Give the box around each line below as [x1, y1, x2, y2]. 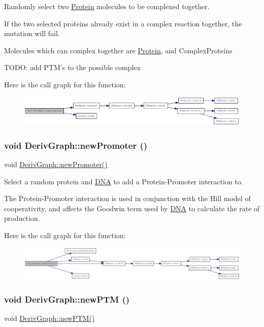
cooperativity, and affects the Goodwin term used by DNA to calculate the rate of [4, 203, 260, 213]
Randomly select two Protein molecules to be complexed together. [4, 1, 210, 11]
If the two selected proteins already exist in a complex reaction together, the [4, 18, 242, 28]
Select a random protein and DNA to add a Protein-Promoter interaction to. [4, 176, 243, 186]
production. [4, 213, 40, 223]
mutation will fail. [4, 28, 60, 39]
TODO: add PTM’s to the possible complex [4, 62, 141, 73]
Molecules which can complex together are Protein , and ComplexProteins [4, 45, 233, 55]
